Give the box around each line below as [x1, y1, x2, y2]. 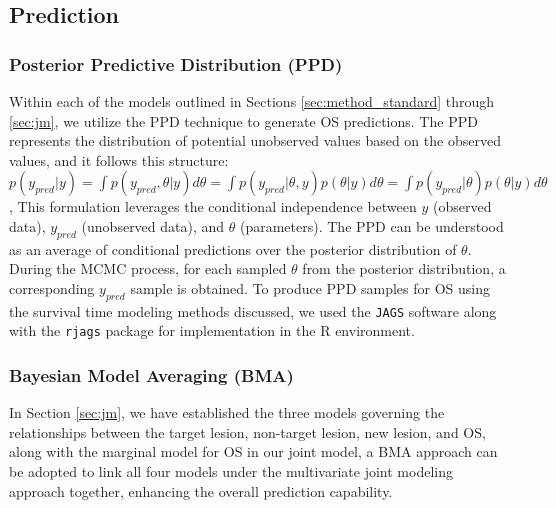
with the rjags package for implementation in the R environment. [9, 320, 415, 341]
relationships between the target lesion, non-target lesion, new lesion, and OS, [9, 421, 486, 442]
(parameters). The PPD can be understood [239, 215, 504, 236]
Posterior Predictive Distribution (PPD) [9, 51, 343, 76]
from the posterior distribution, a [302, 258, 506, 279]
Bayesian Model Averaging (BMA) [9, 362, 294, 387]
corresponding [9, 277, 95, 298]
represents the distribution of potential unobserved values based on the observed [9, 130, 501, 151]
